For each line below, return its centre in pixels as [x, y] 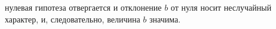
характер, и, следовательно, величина [73, 19]
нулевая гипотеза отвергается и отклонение [83, 7]
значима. [165, 19]
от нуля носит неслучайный [221, 7]
